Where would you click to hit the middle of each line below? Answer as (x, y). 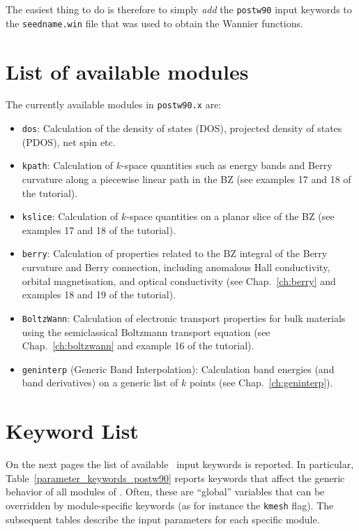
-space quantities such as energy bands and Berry (227, 165)
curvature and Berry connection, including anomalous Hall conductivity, (176, 267)
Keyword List (72, 431)
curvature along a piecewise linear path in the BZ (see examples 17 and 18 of (186, 179)
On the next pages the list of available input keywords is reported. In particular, (180, 464)
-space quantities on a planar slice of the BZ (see (230, 216)
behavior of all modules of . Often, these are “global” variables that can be (165, 492)
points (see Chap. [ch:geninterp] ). (261, 383)
